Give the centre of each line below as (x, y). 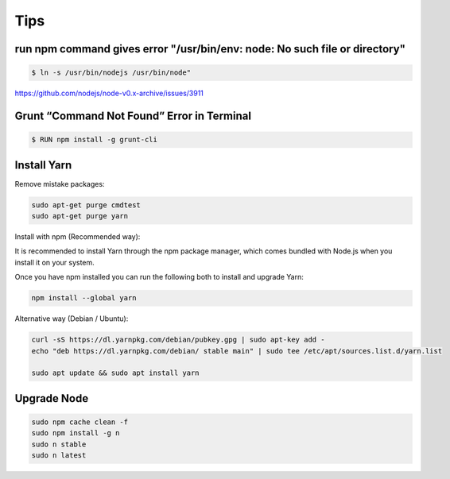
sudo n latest (59, 456)
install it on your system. (54, 262)
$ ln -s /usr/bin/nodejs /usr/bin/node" (111, 73)
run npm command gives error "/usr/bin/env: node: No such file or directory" (210, 49)
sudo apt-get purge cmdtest (86, 205)
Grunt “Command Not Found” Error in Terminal (133, 116)
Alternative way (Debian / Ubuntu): (72, 319)
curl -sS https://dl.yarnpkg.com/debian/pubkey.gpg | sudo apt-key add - (178, 340)
